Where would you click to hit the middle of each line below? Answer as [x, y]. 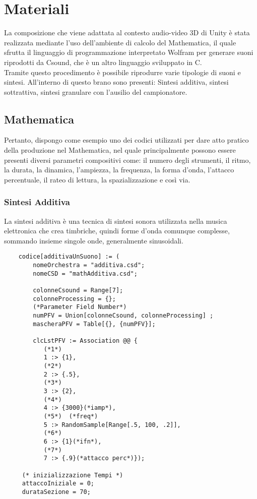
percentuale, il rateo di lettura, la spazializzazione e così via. [97, 179]
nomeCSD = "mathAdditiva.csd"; [85, 273]
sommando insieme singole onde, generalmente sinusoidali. [94, 240]
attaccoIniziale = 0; [58, 484]
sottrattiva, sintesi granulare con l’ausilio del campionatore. [96, 91]
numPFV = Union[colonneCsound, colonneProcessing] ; [123, 316]
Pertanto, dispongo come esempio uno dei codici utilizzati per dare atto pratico [126, 140]
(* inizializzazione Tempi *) [73, 475]
